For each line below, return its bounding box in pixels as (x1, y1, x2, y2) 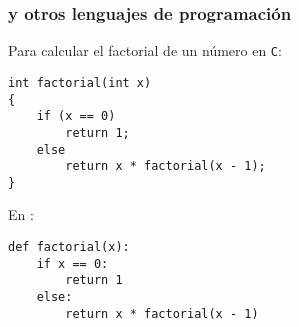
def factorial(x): (8, 240, 130, 255)
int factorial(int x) (8, 75, 152, 90)
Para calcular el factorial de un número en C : (8, 40, 282, 61)
